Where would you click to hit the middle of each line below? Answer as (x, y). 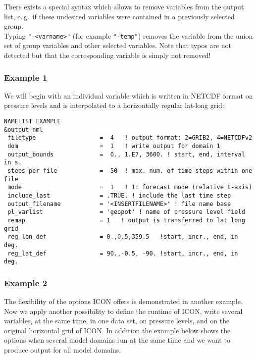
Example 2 (26, 282)
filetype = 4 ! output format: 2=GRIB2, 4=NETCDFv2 (130, 138)
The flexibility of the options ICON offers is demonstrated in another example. (123, 301)
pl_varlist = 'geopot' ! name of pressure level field (126, 212)
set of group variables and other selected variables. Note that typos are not (118, 45)
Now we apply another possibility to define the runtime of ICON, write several (123, 311)
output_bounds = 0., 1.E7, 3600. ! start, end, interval (126, 154)
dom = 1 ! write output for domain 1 (114, 146)
